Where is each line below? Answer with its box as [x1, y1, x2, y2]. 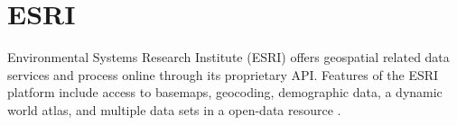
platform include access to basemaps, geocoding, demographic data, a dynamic [7, 83, 443, 102]
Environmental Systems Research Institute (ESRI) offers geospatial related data [7, 48, 450, 67]
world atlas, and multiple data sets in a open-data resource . [7, 100, 341, 119]
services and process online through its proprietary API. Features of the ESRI [7, 65, 439, 84]
